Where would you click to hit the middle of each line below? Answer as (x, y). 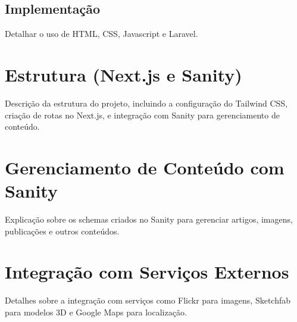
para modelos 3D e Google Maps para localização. (96, 312)
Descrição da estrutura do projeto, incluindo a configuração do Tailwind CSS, (146, 103)
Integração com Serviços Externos (147, 272)
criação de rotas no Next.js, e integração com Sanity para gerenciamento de (142, 115)
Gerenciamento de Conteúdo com (145, 167)
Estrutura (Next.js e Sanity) (124, 74)
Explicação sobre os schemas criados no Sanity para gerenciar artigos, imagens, (149, 219)
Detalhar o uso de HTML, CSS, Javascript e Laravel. (101, 34)
